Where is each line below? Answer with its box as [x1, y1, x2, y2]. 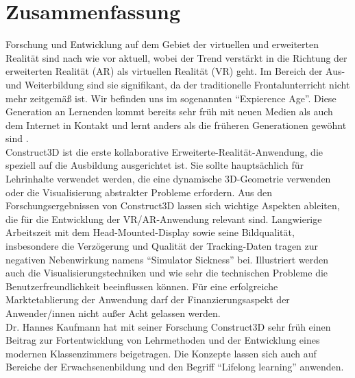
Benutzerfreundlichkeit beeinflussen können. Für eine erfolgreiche [5, 279, 278, 293]
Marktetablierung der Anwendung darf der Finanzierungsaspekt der [5, 292, 290, 307]
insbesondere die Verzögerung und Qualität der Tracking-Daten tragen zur [5, 239, 319, 253]
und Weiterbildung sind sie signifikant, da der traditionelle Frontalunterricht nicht [5, 77, 350, 91]
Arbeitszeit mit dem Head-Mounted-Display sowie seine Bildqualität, [5, 225, 295, 239]
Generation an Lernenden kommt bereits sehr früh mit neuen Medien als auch [5, 104, 333, 119]
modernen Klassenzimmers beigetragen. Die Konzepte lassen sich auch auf [5, 346, 317, 360]
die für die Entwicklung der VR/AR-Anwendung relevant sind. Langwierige [5, 211, 322, 226]
